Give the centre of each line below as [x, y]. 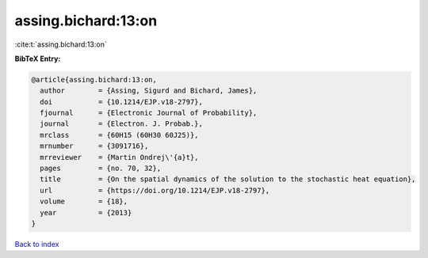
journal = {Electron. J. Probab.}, [122, 124]
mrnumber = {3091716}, [94, 146]
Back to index [37, 244]
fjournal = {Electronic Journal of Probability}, [149, 113]
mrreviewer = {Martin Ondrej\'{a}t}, [119, 157]
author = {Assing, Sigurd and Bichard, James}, [149, 91]
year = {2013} [86, 212]
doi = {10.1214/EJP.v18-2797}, [122, 102]
